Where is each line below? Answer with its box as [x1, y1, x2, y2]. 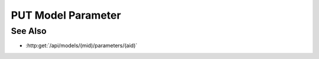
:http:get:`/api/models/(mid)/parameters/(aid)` [25, 42, 138, 49]
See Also [11, 26, 47, 36]
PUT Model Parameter [11, 9, 121, 22]
